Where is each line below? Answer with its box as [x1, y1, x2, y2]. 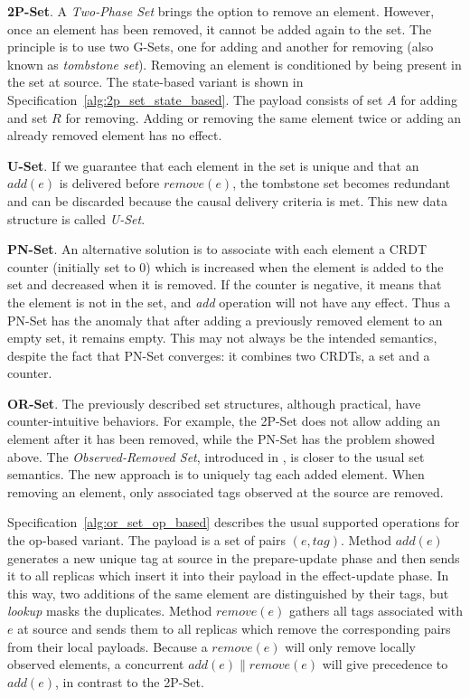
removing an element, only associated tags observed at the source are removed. [7, 482, 444, 501]
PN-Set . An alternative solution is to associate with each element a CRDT [7, 240, 428, 259]
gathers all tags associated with [288, 601, 463, 620]
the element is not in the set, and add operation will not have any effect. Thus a [7, 292, 451, 311]
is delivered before [59, 174, 160, 193]
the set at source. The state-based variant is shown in [7, 72, 304, 91]
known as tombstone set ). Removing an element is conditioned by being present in [7, 54, 462, 73]
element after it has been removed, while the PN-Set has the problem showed [7, 429, 435, 448]
